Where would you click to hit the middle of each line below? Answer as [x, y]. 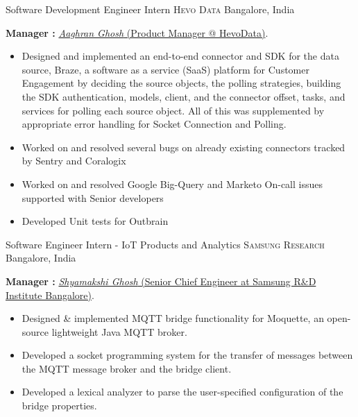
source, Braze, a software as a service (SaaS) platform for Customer [165, 69]
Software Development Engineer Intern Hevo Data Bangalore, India [150, 9]
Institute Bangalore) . [50, 295]
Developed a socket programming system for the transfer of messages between [187, 355]
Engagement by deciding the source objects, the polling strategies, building [181, 83]
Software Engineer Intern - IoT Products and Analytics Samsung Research [165, 244]
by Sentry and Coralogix [74, 161]
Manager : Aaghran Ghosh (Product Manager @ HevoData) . [137, 32]
